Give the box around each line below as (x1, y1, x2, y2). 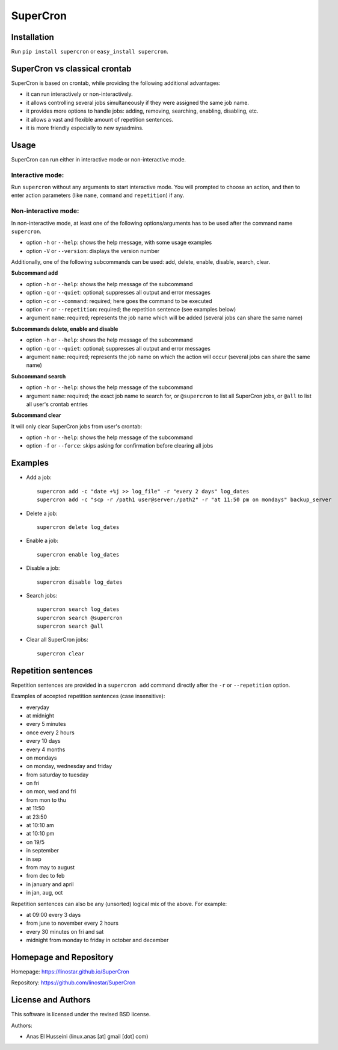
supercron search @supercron (37, 614, 123, 621)
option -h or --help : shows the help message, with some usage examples (26, 239, 212, 246)
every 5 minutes (26, 720, 66, 728)
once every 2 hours (26, 729, 75, 736)
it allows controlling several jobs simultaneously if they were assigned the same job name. (26, 99, 250, 106)
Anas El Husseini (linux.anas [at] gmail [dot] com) (26, 1033, 149, 1040)
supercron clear (37, 650, 85, 657)
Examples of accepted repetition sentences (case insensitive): (11, 693, 165, 700)
